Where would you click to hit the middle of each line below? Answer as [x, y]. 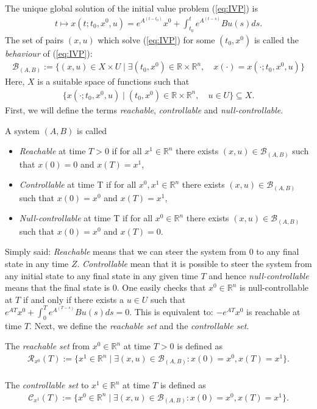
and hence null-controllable [259, 275]
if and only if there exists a [73, 299]
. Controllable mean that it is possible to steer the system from [194, 264]
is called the [276, 39]
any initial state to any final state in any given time [102, 275]
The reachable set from [48, 346]
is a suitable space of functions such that [113, 81]
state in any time [37, 264]
